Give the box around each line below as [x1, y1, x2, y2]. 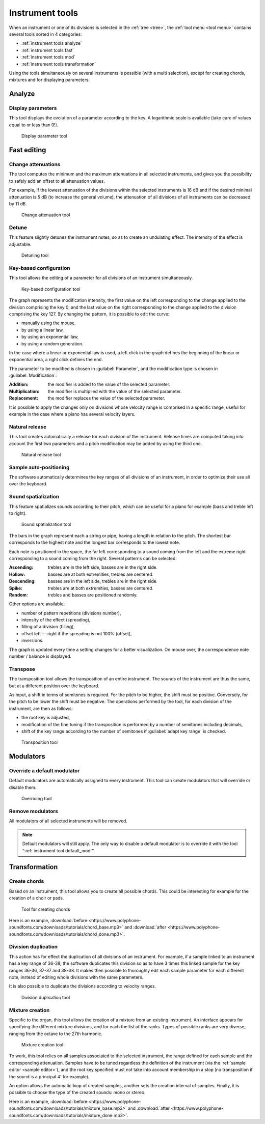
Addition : [9, 381, 29, 388]
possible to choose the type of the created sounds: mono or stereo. [9, 1090, 146, 1096]
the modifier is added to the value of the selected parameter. [48, 381, 170, 388]
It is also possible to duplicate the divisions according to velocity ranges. [9, 983, 156, 989]
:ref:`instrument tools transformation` [21, 61, 96, 67]
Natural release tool [21, 451, 61, 457]
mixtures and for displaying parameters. [9, 77, 90, 83]
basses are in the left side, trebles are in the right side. [48, 578, 158, 584]
